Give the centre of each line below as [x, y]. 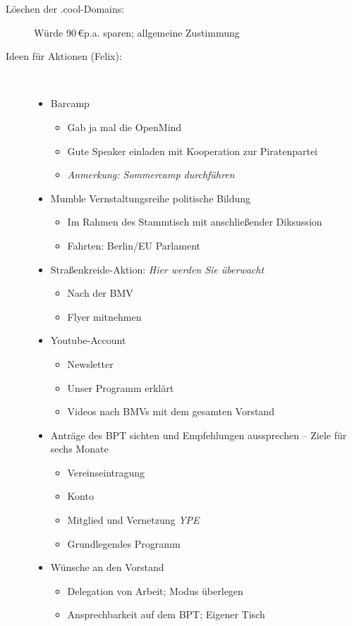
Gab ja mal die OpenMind [125, 127]
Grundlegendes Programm [124, 543]
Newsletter [90, 363]
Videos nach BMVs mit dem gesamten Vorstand [171, 411]
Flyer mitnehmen [104, 316]
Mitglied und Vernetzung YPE [133, 520]
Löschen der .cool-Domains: [65, 8]
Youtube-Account [88, 340]
